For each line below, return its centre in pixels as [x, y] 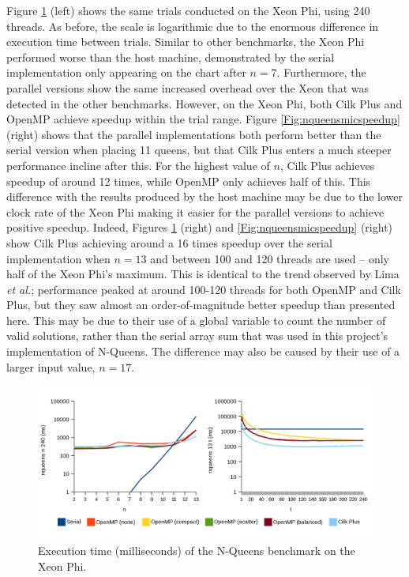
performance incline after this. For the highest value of [138, 165]
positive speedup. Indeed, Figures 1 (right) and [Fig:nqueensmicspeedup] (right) [200, 227]
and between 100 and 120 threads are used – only [270, 258]
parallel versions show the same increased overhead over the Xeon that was [188, 87]
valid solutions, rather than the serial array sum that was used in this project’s [197, 336]
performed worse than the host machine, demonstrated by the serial [171, 57]
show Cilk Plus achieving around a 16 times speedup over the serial [169, 242]
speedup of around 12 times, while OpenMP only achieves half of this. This [189, 181]
